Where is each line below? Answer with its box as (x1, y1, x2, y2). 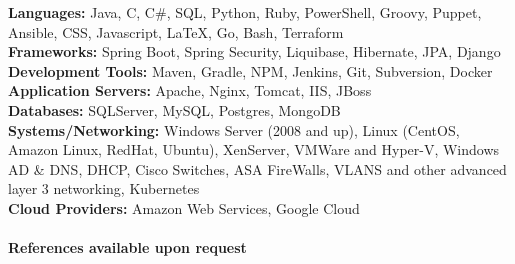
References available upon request (8, 237, 247, 258)
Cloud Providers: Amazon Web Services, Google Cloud (8, 197, 360, 218)
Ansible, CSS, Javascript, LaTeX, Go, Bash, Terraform (8, 21, 344, 42)
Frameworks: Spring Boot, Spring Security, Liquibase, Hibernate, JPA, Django (8, 41, 501, 62)
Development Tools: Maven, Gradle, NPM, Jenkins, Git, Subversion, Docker (8, 60, 493, 81)
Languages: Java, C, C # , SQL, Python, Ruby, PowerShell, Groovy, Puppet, (8, 2, 482, 22)
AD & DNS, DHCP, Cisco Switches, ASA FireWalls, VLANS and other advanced (8, 158, 507, 179)
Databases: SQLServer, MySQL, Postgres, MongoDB (8, 99, 341, 120)
